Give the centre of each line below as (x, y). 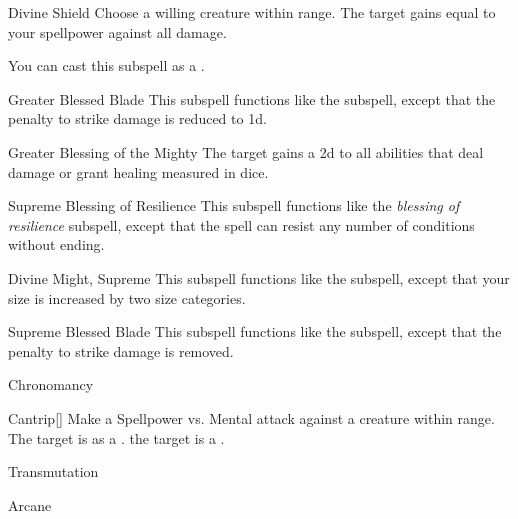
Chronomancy (51, 384)
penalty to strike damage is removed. (121, 350)
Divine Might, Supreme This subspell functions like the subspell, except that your (259, 277)
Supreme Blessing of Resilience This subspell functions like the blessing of (234, 205)
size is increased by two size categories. (127, 297)
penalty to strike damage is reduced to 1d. (137, 118)
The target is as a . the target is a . (116, 437)
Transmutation (53, 471)
